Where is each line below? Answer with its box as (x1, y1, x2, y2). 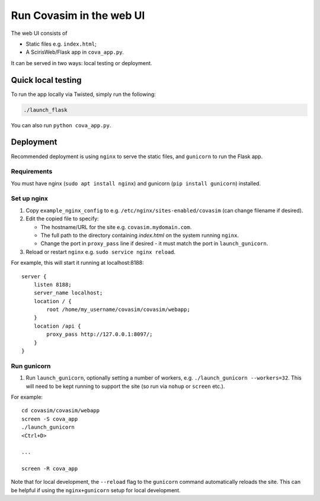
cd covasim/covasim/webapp (21, 407, 100, 414)
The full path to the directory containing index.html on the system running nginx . (40, 232, 239, 239)
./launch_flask (23, 107, 68, 113)
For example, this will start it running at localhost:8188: (11, 259, 145, 266)
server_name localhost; (33, 290, 103, 296)
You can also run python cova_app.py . (11, 121, 111, 129)
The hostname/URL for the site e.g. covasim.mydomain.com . (40, 223, 192, 230)
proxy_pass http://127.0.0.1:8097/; (46, 331, 153, 338)
